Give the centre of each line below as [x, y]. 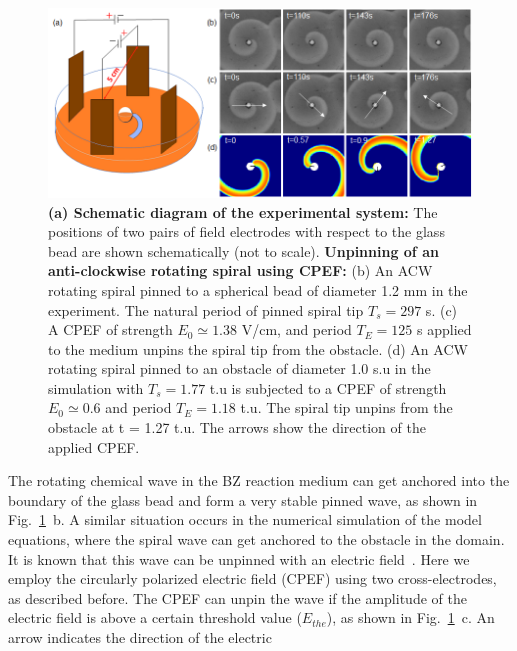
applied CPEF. [94, 446]
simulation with [96, 387]
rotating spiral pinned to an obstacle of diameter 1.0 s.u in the [239, 368]
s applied [444, 329]
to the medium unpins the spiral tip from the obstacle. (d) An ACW [258, 348]
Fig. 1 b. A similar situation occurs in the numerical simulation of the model [245, 519]
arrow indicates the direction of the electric [140, 637]
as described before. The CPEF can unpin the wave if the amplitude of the [237, 597]
